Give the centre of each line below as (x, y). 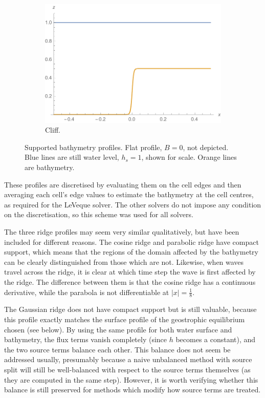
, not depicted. (206, 147)
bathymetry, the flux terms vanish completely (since (86, 339)
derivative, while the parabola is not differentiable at (87, 292)
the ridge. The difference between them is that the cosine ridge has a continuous (130, 281)
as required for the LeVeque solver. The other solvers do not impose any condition (133, 204)
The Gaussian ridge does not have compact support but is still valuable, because (130, 309)
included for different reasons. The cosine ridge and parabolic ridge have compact (131, 242)
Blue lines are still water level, (72, 157)
